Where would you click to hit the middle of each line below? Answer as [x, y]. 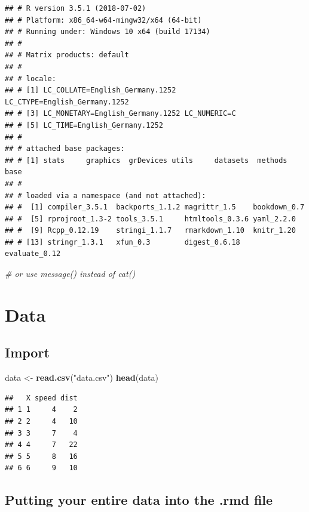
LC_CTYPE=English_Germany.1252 [67, 102]
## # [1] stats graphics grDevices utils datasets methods [146, 160]
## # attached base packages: [65, 149]
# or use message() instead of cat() [70, 274]
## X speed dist [41, 398]
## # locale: [30, 78]
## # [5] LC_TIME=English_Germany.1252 [84, 125]
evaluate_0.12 [33, 254]
